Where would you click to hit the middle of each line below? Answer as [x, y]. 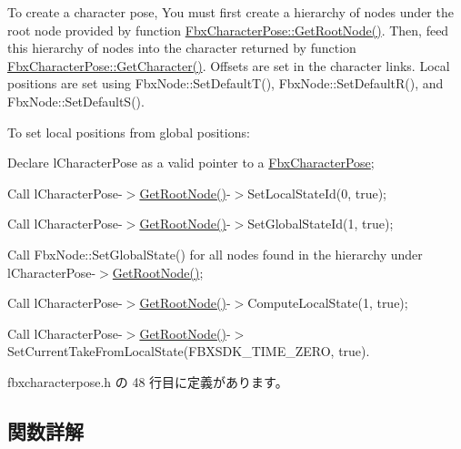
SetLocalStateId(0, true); [317, 193]
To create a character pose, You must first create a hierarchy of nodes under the [230, 12]
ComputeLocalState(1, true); [328, 303]
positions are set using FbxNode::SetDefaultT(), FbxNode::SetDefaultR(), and [225, 83]
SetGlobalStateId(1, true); [321, 224]
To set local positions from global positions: [129, 132]
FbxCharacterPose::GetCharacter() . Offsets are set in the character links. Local [229, 65]
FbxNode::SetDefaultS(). [76, 101]
